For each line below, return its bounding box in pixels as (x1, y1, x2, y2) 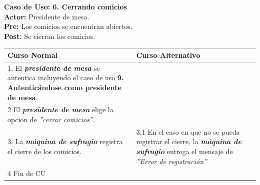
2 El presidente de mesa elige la (7, 104, 113, 115)
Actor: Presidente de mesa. (4, 11, 89, 21)
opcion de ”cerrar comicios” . (7, 114, 95, 124)
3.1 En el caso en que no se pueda (136, 126, 240, 137)
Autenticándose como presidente (7, 82, 121, 92)
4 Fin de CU (7, 168, 46, 179)
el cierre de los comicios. (7, 146, 81, 156)
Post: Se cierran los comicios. (4, 30, 95, 41)
